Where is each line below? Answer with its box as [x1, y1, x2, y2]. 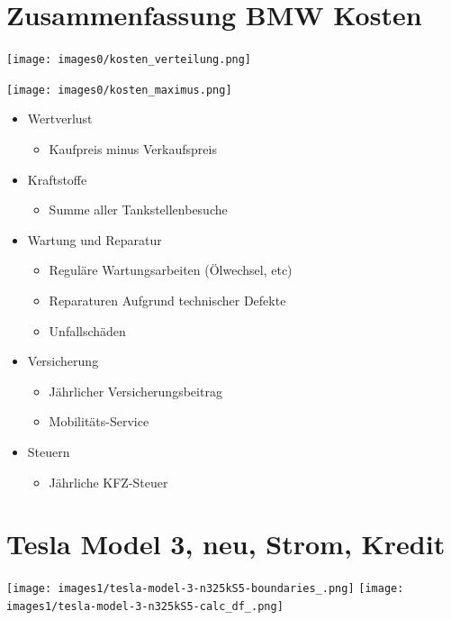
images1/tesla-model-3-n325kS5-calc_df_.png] [6, 599, 284, 613]
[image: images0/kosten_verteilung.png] [6, 53, 252, 67]
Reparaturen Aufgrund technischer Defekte [49, 291, 286, 309]
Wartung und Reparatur [27, 230, 162, 249]
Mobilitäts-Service [49, 412, 149, 431]
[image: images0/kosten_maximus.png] [6, 83, 232, 96]
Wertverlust [27, 109, 93, 128]
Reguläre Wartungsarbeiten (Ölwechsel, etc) [49, 260, 293, 279]
